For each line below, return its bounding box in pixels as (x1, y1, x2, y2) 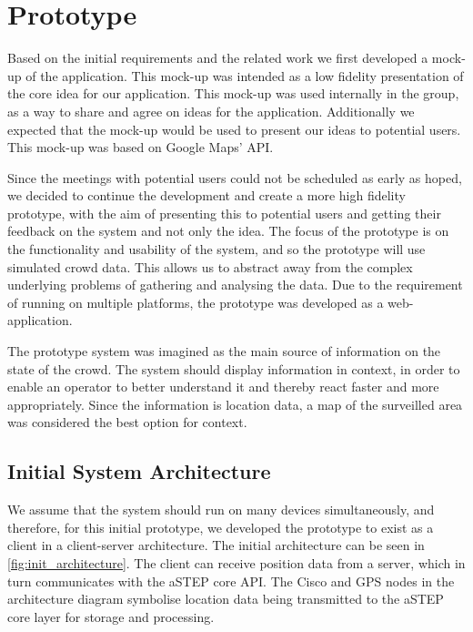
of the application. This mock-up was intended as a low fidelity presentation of (25, 66, 464, 85)
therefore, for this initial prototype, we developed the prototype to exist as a (7, 517, 434, 536)
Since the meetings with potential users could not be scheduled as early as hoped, (7, 168, 462, 187)
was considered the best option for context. (7, 413, 247, 432)
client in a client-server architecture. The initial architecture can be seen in (7, 535, 425, 555)
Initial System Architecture (7, 457, 271, 485)
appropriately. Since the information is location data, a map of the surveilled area (7, 394, 463, 413)
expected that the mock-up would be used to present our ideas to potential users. (7, 119, 461, 138)
